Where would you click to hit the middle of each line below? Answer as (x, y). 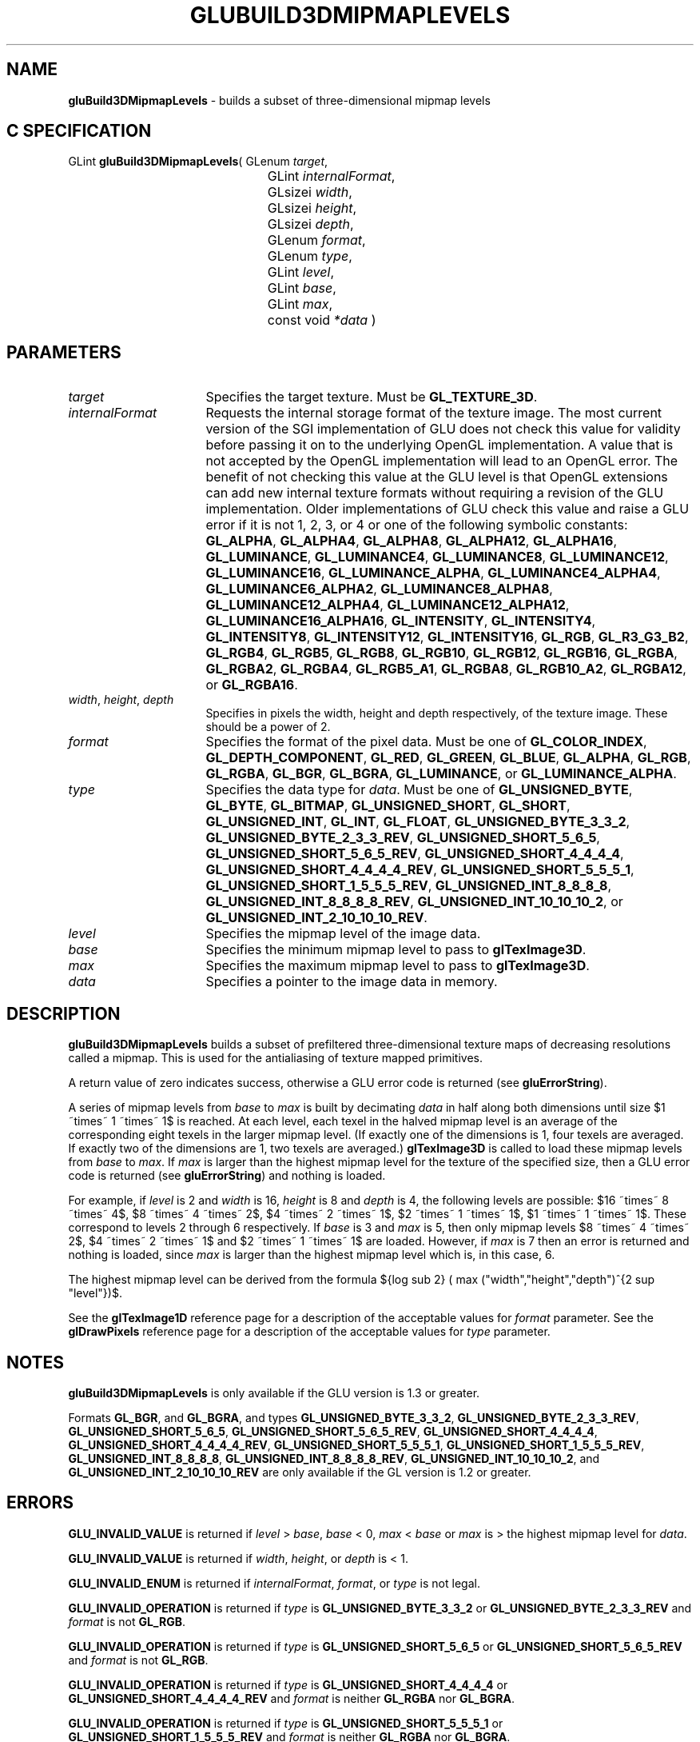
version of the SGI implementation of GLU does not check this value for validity (443, 429)
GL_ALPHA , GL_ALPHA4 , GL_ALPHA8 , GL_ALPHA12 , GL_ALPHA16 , (411, 541)
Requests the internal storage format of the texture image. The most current (434, 413)
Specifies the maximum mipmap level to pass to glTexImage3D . (398, 966)
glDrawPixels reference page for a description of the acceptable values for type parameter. (309, 1332)
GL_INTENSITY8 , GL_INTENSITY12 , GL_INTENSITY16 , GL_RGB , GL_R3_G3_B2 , (447, 637)
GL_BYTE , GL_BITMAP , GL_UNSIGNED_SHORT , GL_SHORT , (388, 806)
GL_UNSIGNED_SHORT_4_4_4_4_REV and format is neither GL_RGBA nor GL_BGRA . (291, 1698)
